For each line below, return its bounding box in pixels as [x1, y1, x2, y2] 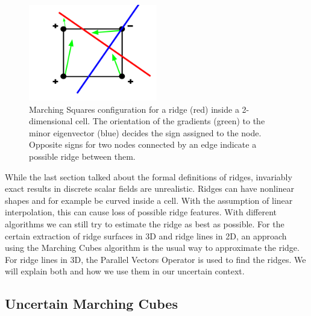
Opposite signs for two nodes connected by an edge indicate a [29, 138, 257, 151]
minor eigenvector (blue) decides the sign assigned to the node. [29, 126, 262, 139]
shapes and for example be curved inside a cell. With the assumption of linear [5, 194, 293, 206]
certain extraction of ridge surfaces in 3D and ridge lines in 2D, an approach [5, 229, 287, 242]
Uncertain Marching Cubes [5, 294, 178, 313]
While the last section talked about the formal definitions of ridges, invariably [5, 170, 292, 183]
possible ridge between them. [29, 150, 136, 162]
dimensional [29, 115, 73, 127]
